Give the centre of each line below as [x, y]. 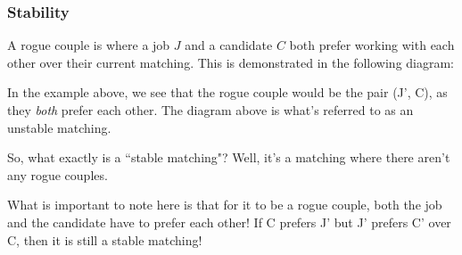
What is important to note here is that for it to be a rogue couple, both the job [225, 205]
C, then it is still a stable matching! [105, 239]
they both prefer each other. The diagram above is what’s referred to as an [210, 110]
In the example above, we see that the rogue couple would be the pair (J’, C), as [227, 92]
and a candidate [229, 45]
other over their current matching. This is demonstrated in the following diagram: [231, 62]
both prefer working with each [372, 45]
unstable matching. [59, 127]
